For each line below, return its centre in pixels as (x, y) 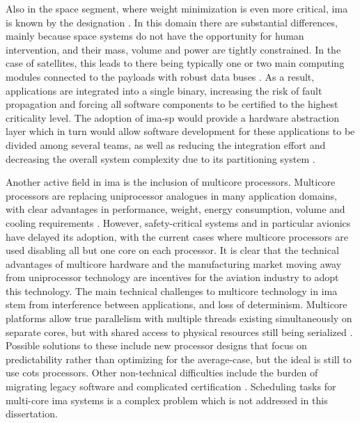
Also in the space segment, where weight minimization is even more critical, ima (177, 8)
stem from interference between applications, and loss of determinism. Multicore (177, 304)
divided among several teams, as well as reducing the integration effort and (166, 144)
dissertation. (32, 414)
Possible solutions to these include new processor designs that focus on (156, 345)
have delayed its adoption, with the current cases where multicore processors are (177, 236)
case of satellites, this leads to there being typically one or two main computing (175, 63)
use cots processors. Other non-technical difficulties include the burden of (162, 373)
